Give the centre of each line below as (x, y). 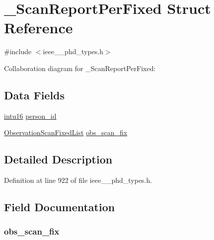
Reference (38, 28)
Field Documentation (60, 207)
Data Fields (35, 95)
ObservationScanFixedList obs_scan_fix (66, 132)
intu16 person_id (30, 116)
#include (18, 51)
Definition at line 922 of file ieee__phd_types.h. (78, 180)
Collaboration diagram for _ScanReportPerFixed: (80, 68)
